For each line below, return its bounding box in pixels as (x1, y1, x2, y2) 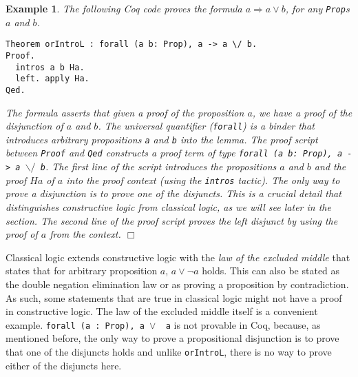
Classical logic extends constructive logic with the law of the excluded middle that (6, 249, 350, 264)
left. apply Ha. (15, 74, 89, 84)
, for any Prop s (285, 1, 350, 15)
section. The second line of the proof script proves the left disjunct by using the (6, 213, 338, 227)
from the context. (50, 227, 121, 241)
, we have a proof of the (252, 105, 352, 119)
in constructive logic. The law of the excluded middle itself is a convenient (6, 304, 318, 318)
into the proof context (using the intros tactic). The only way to (66, 172, 340, 187)
